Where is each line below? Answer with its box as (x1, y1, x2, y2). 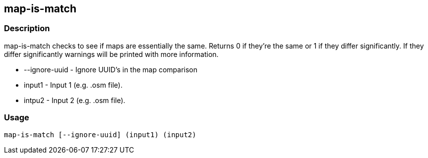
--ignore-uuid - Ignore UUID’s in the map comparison (24, 65, 198, 74)
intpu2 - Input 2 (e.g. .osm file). (24, 96, 125, 105)
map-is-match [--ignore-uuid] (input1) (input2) (4, 130, 196, 139)
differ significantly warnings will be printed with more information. (4, 50, 219, 58)
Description (4, 23, 50, 34)
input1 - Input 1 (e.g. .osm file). (24, 80, 122, 89)
